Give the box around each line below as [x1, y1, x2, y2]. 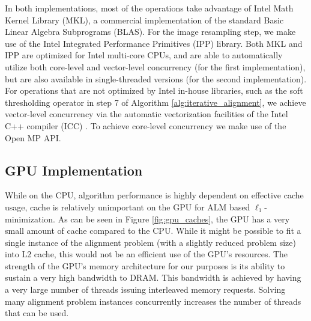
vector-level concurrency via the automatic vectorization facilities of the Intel [5, 108, 288, 120]
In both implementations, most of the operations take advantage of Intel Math [5, 2, 294, 14]
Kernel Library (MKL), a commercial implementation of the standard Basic [5, 13, 284, 26]
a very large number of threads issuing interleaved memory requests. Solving [5, 283, 286, 296]
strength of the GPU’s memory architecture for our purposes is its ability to [5, 259, 285, 272]
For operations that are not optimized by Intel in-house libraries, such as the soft [5, 84, 303, 97]
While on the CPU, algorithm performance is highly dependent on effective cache [5, 189, 304, 201]
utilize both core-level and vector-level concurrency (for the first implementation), [5, 60, 306, 73]
